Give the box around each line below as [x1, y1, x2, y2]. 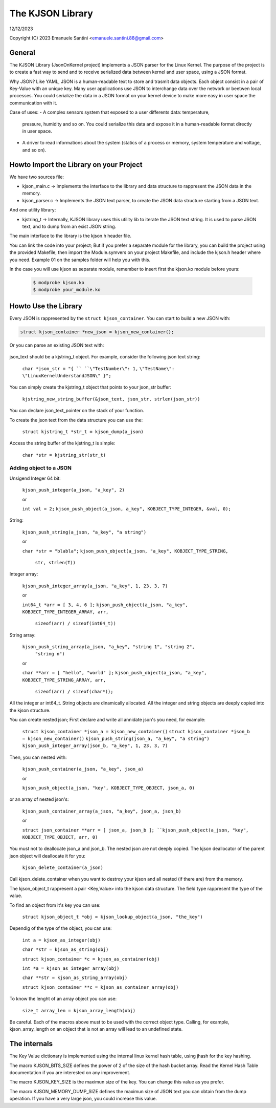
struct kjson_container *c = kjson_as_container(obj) [22, 956, 160, 962]
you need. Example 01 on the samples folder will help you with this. [9, 257, 151, 263]
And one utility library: [9, 207, 56, 213]
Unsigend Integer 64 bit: [9, 475, 61, 481]
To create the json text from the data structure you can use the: [9, 417, 143, 423]
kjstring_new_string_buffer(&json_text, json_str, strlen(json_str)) [22, 396, 200, 402]
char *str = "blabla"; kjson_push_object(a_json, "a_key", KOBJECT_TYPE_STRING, [22, 548, 228, 554]
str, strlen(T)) [35, 560, 76, 565]
